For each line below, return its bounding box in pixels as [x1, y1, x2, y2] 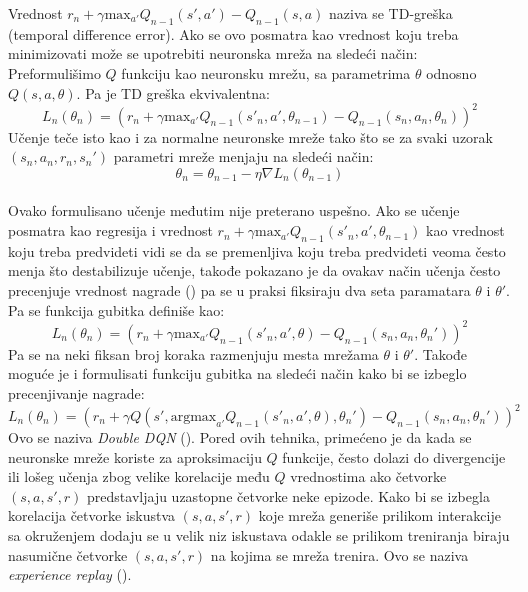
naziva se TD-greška [329, 3, 453, 23]
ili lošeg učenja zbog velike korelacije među [8, 466, 270, 487]
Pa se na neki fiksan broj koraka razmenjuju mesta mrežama [8, 343, 379, 364]
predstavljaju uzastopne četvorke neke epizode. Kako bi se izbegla [87, 485, 490, 506]
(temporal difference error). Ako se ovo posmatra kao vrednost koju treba [8, 23, 459, 44]
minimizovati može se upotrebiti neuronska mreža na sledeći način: [8, 43, 418, 64]
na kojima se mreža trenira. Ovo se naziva [210, 544, 469, 565]
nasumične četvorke [8, 544, 128, 565]
